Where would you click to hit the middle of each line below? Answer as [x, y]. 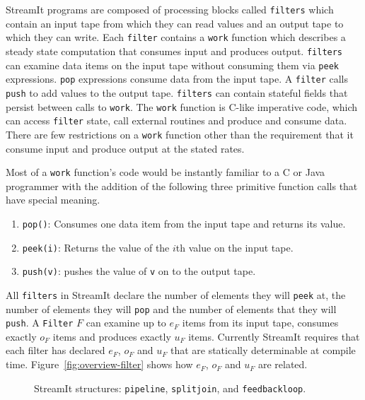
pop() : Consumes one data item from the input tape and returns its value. [184, 223]
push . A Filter [40, 323]
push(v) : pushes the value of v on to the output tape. [139, 271]
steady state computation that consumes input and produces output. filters [174, 51]
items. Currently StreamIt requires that [274, 336]
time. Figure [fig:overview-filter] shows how [99, 364]
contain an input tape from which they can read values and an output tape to [175, 23]
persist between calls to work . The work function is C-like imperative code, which [182, 106]
